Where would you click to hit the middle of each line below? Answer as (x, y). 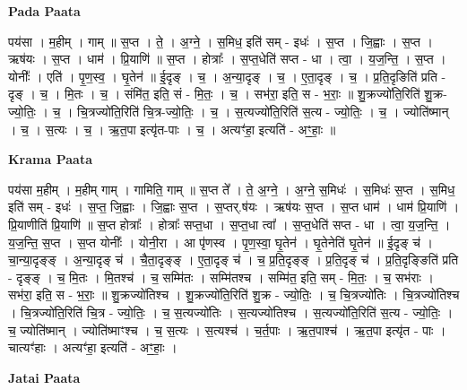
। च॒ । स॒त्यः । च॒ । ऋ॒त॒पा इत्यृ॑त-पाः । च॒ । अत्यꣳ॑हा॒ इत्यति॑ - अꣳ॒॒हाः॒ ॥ (172, 129)
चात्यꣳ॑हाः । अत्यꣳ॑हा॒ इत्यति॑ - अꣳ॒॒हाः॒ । (93, 347)
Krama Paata (50, 159)
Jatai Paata (44, 377)
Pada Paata (44, 11)
